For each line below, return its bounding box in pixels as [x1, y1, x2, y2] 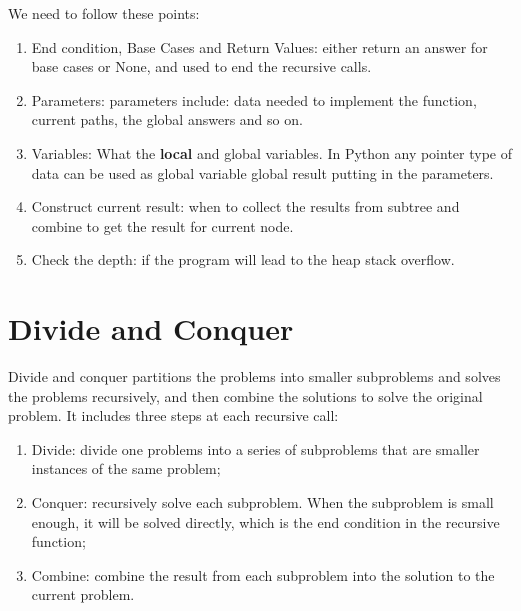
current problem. [31, 584, 135, 605]
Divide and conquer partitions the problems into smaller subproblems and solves [8, 366, 501, 387]
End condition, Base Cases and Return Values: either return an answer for [31, 36, 488, 57]
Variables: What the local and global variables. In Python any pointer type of [31, 142, 512, 163]
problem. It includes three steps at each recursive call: [8, 405, 339, 426]
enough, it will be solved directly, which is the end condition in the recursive [31, 511, 500, 532]
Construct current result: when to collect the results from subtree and [31, 196, 460, 217]
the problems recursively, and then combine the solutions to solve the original [8, 385, 483, 406]
